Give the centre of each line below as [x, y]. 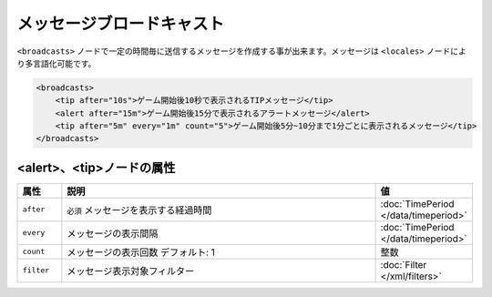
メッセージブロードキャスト [121, 24]
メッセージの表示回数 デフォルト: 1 [141, 252]
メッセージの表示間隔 [113, 233]
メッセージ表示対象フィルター [131, 271]
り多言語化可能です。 [56, 63]
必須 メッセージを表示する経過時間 [139, 210]
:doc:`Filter [404, 264]
